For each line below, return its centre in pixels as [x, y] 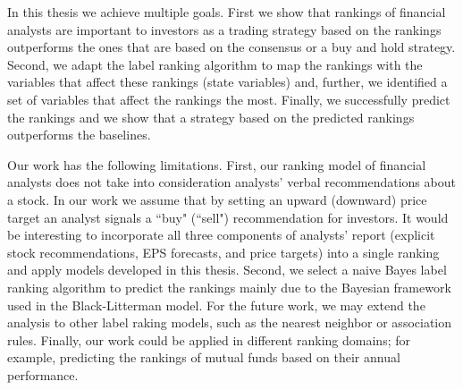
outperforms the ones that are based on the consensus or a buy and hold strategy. [231, 47]
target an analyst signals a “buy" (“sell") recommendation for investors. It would [228, 217]
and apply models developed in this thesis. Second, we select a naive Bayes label [227, 270]
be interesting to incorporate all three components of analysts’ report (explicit [221, 235]
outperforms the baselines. [79, 135]
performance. [43, 374]
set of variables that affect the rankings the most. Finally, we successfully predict [229, 99]
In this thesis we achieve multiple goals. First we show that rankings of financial [227, 12]
